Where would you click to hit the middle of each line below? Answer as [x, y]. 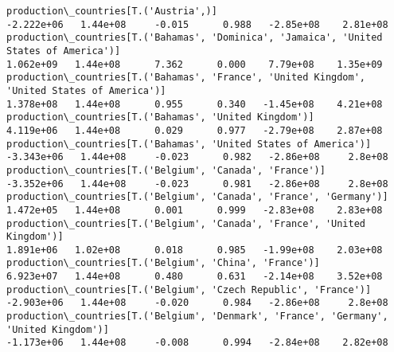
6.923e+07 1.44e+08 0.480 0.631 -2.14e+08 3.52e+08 [195, 277]
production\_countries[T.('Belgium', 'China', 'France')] [163, 263]
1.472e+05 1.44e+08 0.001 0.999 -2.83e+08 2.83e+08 [195, 210]
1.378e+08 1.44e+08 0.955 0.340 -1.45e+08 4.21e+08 [195, 104]
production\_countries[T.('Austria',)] [112, 11]
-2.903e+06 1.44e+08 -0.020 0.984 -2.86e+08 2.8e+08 [197, 303]
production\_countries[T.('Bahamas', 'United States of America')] [189, 144]
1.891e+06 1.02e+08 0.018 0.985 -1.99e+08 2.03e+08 [195, 250]
